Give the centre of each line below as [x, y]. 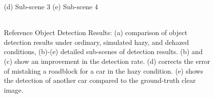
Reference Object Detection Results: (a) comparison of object [96, 32]
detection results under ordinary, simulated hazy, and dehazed [97, 42]
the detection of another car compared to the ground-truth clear [100, 80]
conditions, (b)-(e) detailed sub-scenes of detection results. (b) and [103, 51]
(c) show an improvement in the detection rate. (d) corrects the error [107, 61]
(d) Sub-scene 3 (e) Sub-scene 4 [51, 6]
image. [14, 89]
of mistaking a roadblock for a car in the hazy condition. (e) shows [104, 70]
